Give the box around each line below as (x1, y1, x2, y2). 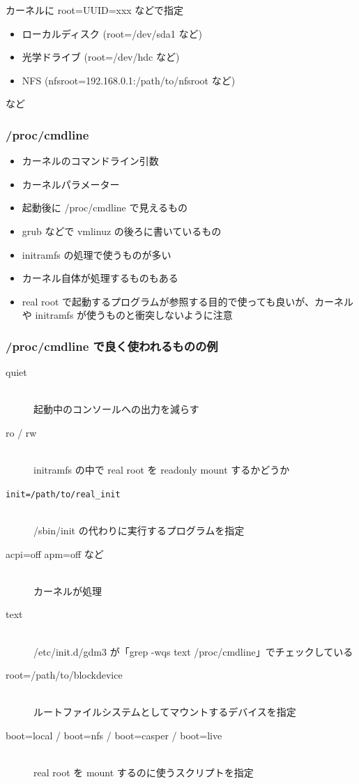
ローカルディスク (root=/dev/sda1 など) (22, 26, 202, 40)
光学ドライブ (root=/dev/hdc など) (22, 50, 180, 64)
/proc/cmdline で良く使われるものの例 (6, 337, 218, 354)
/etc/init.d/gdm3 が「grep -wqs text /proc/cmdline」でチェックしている (33, 644, 353, 658)
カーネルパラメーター (22, 176, 120, 191)
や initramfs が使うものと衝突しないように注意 (22, 308, 233, 322)
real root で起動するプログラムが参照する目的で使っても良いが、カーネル (22, 294, 353, 308)
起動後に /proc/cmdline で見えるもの (22, 200, 188, 215)
